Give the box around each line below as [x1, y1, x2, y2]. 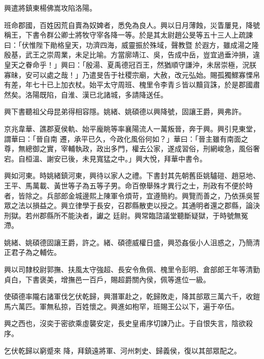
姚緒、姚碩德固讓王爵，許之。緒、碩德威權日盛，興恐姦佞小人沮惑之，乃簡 [4, 237, 253, 247]
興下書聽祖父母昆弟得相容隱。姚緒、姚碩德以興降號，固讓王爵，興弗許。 [4, 106, 246, 117]
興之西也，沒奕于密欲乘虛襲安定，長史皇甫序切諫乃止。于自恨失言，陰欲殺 [4, 318, 253, 329]
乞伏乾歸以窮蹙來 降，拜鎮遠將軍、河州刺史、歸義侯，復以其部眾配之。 [4, 345, 241, 355]
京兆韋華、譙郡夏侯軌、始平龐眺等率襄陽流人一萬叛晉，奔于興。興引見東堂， [4, 123, 260, 134]
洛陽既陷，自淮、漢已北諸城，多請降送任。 [25, 89, 168, 100]
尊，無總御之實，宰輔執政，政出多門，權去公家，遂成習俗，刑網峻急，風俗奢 [4, 143, 260, 154]
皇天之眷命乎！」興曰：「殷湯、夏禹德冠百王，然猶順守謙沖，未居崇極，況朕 [4, 59, 256, 70]
